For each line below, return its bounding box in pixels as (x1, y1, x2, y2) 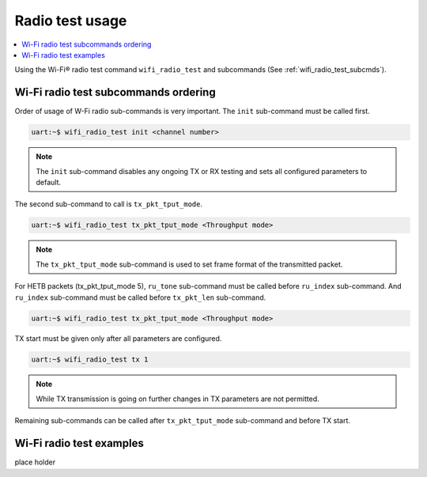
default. (36, 177, 62, 187)
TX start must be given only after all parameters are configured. (14, 334, 222, 343)
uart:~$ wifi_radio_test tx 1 (31, 355, 149, 364)
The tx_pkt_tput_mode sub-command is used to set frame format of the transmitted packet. (36, 259, 343, 269)
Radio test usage (14, 12, 127, 29)
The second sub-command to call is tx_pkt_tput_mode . (14, 199, 203, 209)
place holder (14, 457, 55, 467)
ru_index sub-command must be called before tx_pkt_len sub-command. (14, 293, 266, 302)
